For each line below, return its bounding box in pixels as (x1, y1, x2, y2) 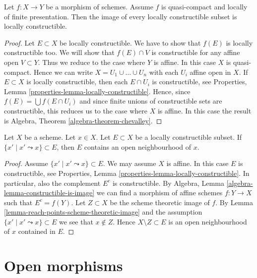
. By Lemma (215, 197, 254, 207)
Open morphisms (4, 255, 123, 276)
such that (4, 197, 33, 207)
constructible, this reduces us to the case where (4, 105, 148, 115)
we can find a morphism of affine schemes (96, 187, 223, 198)
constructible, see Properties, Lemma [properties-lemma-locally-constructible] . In (4, 167, 250, 178)
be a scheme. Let (24, 132, 76, 142)
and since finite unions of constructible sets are (79, 96, 222, 106)
